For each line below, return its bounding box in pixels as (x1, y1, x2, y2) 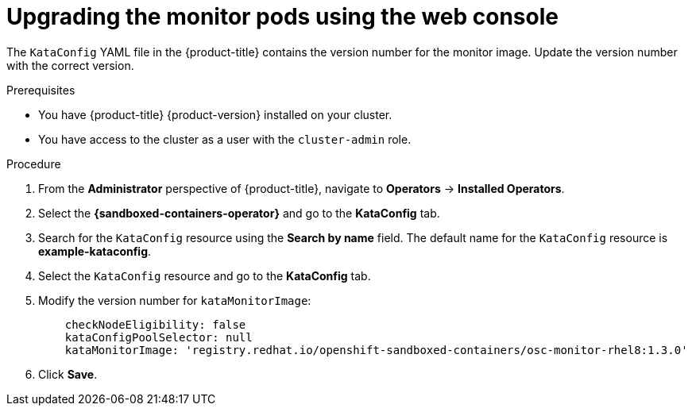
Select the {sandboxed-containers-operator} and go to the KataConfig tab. (38, 206, 440, 220)
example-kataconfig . (38, 244, 152, 258)
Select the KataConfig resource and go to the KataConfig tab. (38, 268, 371, 283)
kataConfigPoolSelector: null (64, 330, 253, 344)
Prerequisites (6, 83, 75, 97)
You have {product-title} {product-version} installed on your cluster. (38, 107, 392, 121)
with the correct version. (6, 58, 134, 72)
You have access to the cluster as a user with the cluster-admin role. (38, 132, 412, 146)
